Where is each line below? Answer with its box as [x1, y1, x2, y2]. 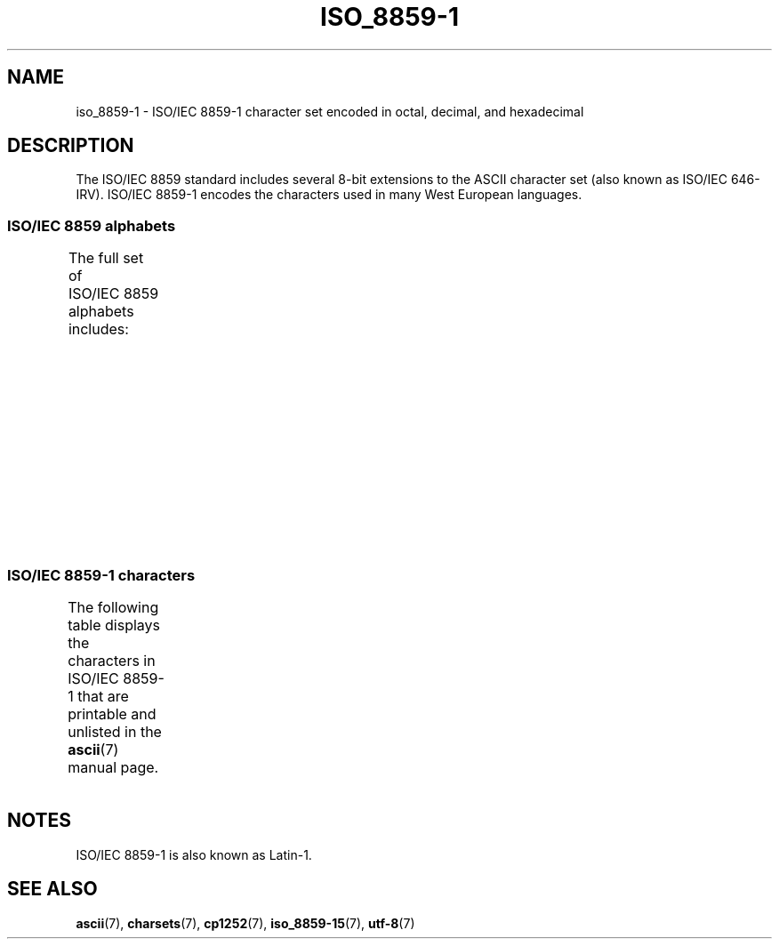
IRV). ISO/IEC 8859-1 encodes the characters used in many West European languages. [76, 187, 582, 203]
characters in [68, 651, 156, 669]
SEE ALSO [7, 878, 98, 901]
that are [77, 686, 129, 705]
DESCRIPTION [7, 134, 134, 157]
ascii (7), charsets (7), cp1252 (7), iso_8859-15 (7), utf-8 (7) [76, 915, 415, 931]
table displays [68, 615, 161, 634]
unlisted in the [68, 722, 162, 741]
